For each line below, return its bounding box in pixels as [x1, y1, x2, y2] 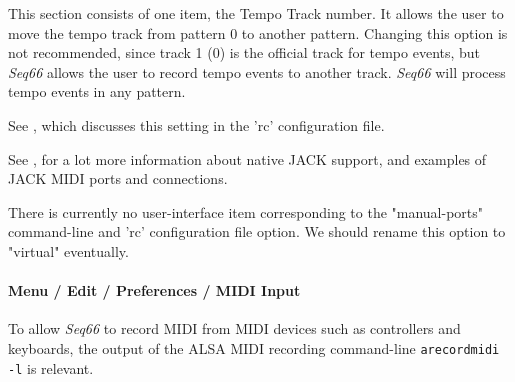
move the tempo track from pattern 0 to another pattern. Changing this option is [8, 22, 508, 43]
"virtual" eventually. [8, 240, 129, 261]
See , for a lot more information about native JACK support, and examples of [8, 148, 487, 169]
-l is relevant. [8, 357, 94, 378]
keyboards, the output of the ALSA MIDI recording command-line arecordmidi [8, 337, 500, 358]
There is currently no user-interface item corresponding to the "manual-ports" [8, 201, 484, 222]
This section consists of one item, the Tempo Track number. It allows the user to [8, 3, 504, 23]
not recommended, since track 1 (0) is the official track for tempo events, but [8, 42, 481, 63]
